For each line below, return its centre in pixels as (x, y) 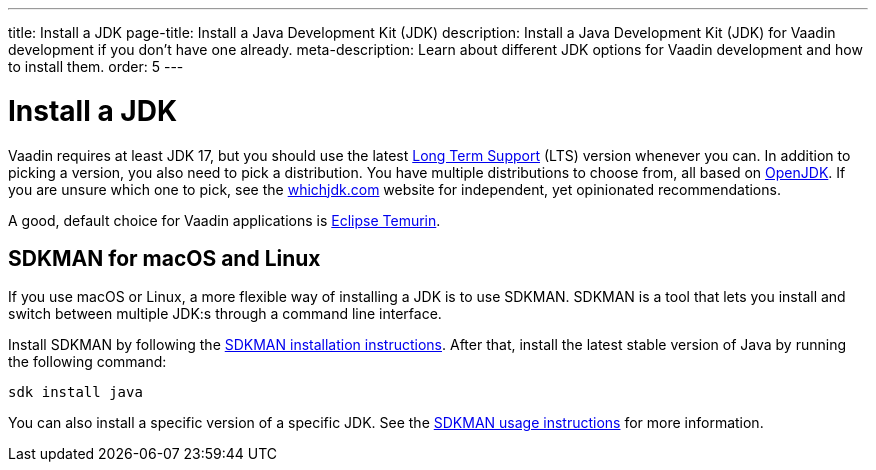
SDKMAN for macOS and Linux (164, 258)
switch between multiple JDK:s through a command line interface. (225, 314)
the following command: (87, 362)
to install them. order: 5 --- (96, 66)
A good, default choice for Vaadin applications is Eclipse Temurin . (224, 220)
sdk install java (75, 392)
